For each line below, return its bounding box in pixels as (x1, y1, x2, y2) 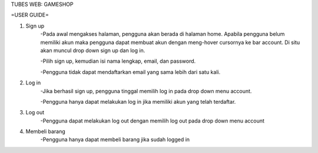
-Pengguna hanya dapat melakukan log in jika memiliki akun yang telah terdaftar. (40, 98, 236, 105)
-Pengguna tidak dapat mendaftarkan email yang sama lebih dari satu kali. (40, 68, 221, 76)
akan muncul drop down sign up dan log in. (40, 47, 145, 54)
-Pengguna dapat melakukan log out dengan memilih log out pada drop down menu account (40, 117, 265, 124)
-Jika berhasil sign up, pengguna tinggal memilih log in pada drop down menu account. (40, 87, 252, 94)
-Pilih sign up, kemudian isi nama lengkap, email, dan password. (40, 57, 196, 64)
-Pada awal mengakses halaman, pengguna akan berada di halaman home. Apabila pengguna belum (40, 30, 285, 38)
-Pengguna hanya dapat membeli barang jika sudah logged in (40, 136, 190, 143)
